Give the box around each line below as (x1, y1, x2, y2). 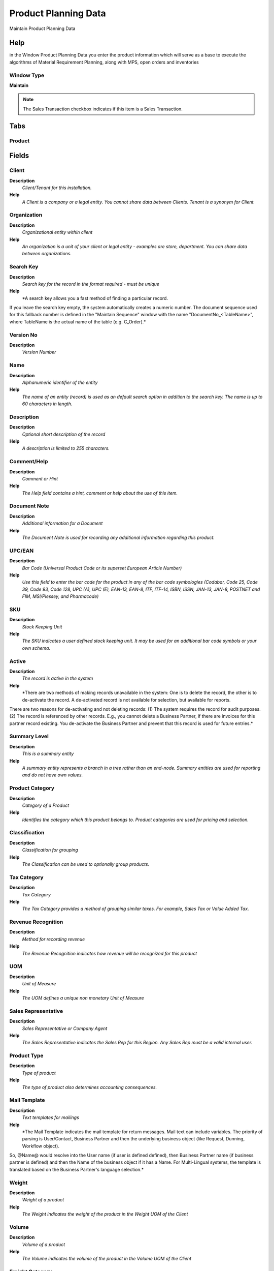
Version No (9, 331, 38, 338)
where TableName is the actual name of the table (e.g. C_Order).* (9, 318, 147, 325)
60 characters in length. (22, 401, 73, 407)
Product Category (9, 784, 55, 792)
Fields (9, 152, 29, 160)
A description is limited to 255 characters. (22, 445, 110, 451)
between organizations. (22, 251, 72, 257)
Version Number (22, 349, 56, 355)
